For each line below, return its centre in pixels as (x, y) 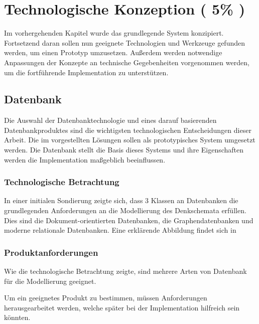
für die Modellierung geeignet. (50, 281)
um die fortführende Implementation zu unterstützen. (86, 72)
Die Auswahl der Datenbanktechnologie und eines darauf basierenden (110, 120)
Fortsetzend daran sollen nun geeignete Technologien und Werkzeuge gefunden (124, 42)
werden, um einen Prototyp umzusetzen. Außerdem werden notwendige (113, 52)
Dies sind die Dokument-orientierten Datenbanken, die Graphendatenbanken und (129, 220)
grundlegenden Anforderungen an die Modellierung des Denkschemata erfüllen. (125, 210)
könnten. (17, 317)
